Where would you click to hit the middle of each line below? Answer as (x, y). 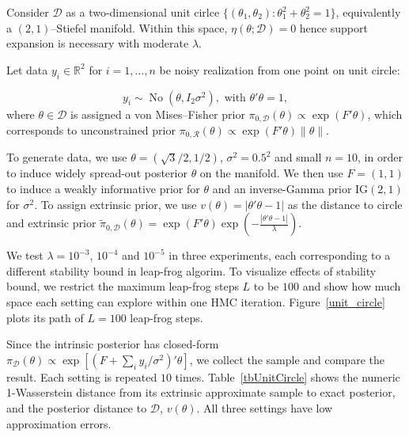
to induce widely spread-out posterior (97, 173)
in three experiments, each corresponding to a (280, 255)
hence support (333, 27)
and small (298, 157)
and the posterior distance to (77, 408)
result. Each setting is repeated (82, 376)
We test (25, 255)
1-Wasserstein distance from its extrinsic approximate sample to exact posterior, (201, 392)
